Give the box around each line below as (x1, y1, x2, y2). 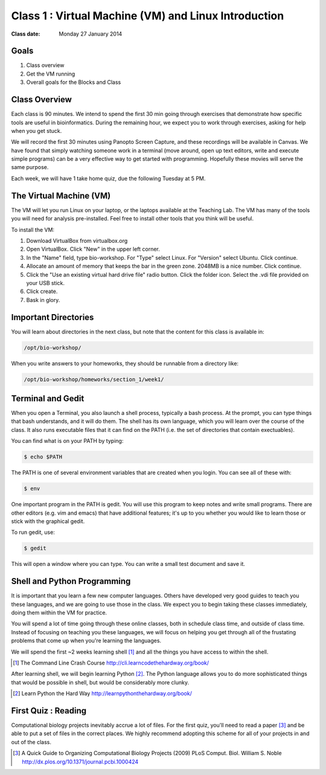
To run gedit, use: (11, 529, 56, 536)
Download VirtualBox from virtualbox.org (26, 237, 128, 244)
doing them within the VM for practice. (11, 609, 107, 616)
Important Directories (11, 312, 94, 323)
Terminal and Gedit (11, 393, 85, 404)
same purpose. (11, 164, 49, 171)
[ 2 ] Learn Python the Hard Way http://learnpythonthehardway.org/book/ (13, 690, 193, 697)
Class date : (11, 30, 40, 37)
